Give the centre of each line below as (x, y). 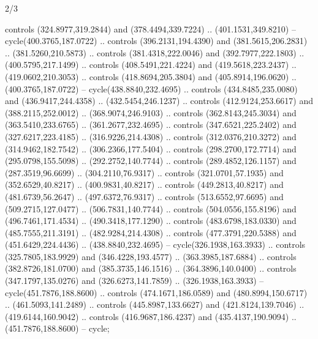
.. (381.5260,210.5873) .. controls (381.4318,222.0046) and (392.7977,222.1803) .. (155, 52)
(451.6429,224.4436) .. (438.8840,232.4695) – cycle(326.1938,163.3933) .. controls (155, 244)
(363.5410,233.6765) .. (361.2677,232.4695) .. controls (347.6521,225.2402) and (151, 125)
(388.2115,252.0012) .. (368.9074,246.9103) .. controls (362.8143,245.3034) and (151, 112)
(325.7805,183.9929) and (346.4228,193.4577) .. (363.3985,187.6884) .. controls (151, 256)
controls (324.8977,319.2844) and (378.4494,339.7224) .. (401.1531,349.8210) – (150, 28)
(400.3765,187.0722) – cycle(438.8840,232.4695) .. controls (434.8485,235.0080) (151, 88)
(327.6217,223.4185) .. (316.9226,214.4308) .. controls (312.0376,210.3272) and (151, 136)
